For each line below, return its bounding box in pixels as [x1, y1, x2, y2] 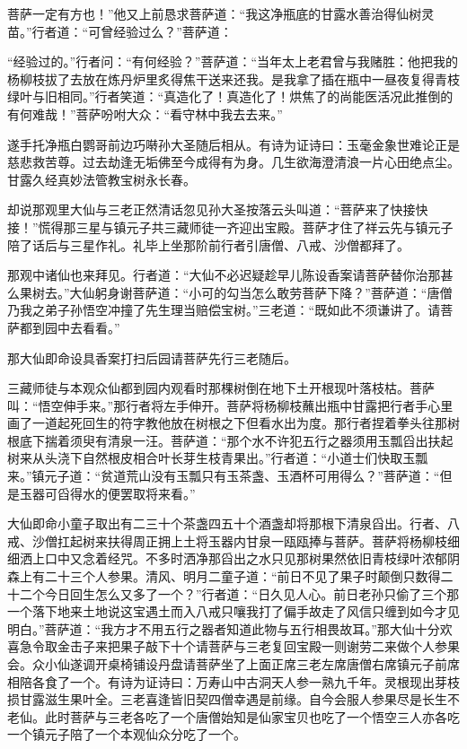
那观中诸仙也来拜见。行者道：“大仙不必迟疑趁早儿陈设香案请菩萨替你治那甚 [7, 266, 454, 284]
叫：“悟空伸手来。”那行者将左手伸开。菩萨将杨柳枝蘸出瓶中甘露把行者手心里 [7, 396, 454, 414]
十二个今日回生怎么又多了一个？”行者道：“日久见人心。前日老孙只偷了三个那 [7, 584, 460, 603]
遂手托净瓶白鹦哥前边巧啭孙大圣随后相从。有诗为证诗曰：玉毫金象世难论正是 [7, 135, 460, 153]
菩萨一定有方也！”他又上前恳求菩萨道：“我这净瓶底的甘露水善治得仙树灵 [7, 4, 435, 22]
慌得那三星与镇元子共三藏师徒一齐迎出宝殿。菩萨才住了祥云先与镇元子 [38, 217, 454, 236]
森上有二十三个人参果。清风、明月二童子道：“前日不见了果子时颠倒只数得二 [7, 567, 454, 586]
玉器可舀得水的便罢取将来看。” [19, 483, 196, 502]
